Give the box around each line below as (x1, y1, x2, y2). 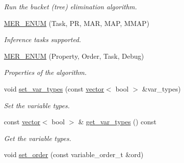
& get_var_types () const (78, 116, 157, 127)
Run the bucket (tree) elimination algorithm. (4, 1, 137, 11)
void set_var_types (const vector (4, 83, 105, 93)
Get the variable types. (4, 133, 71, 143)
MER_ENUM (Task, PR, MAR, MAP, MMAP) (4, 18, 150, 28)
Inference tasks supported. (4, 34, 81, 45)
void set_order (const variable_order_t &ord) (4, 149, 144, 160)
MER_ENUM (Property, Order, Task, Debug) (4, 50, 144, 61)
